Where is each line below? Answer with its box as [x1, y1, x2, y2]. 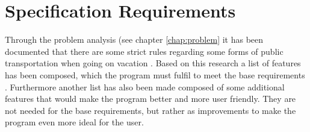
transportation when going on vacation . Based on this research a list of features [5, 57, 301, 69]
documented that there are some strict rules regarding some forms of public [5, 45, 284, 57]
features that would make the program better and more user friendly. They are [5, 92, 296, 105]
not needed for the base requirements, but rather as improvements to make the [5, 104, 296, 116]
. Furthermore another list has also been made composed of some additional [5, 80, 285, 93]
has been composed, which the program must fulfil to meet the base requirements [5, 68, 305, 81]
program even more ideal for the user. [5, 116, 144, 128]
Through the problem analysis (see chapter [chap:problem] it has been [5, 33, 264, 46]
